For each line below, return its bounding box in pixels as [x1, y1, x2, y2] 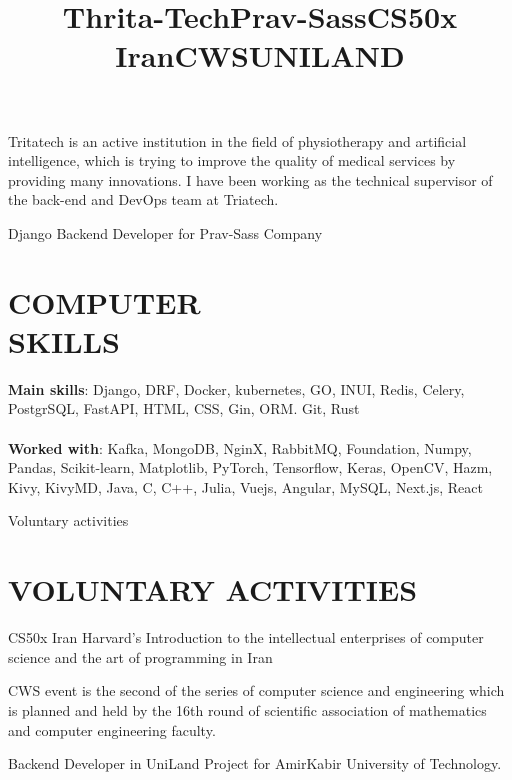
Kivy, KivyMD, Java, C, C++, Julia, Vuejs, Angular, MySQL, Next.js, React [8, 476, 483, 497]
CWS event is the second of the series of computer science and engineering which [8, 680, 505, 701]
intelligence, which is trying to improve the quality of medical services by [8, 150, 456, 171]
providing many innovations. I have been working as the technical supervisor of [8, 169, 493, 190]
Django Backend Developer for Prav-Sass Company [8, 222, 323, 243]
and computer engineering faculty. [8, 719, 216, 740]
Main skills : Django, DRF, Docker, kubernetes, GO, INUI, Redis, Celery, [8, 378, 465, 399]
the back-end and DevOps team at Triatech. [8, 189, 279, 210]
